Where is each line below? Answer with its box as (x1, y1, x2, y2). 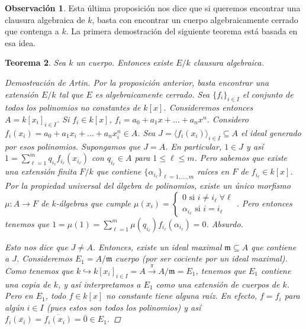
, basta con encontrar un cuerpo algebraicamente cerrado (92, 13, 298, 25)
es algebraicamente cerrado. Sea (95, 88, 210, 100)
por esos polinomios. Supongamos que (5, 140, 141, 152)
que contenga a (5, 25, 59, 37)
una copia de (5, 278, 51, 290)
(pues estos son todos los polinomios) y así (46, 301, 201, 313)
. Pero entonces (236, 196, 292, 209)
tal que (59, 88, 83, 100)
